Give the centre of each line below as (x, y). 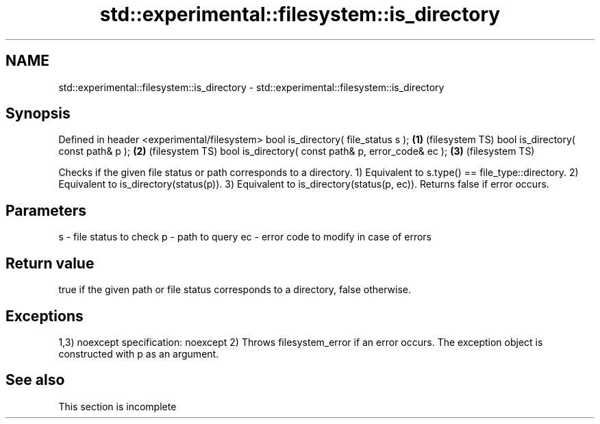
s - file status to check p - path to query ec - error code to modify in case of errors (245, 237)
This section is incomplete (117, 406)
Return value (50, 263)
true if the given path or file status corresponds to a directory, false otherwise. (235, 290)
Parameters (46, 210)
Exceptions (45, 316)
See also (35, 380)
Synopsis (38, 114)
